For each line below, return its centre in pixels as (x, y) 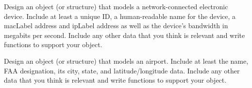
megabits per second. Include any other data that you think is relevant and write (125, 35)
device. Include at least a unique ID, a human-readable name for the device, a (120, 16)
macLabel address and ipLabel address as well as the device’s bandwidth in (116, 26)
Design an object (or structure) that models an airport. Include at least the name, (126, 61)
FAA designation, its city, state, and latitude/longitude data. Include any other (122, 70)
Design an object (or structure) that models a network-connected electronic (116, 6)
